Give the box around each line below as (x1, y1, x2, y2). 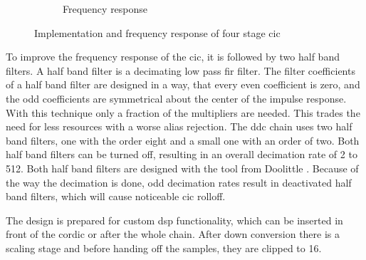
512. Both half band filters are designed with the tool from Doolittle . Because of (6, 160, 359, 175)
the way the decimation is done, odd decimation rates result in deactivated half (6, 175, 352, 189)
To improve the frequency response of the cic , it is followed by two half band (6, 49, 340, 64)
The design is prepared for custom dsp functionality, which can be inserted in (6, 212, 343, 227)
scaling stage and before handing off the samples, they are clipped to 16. (6, 240, 322, 255)
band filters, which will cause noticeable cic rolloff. (6, 189, 226, 204)
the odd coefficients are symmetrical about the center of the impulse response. (6, 90, 347, 105)
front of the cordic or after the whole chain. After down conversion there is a (6, 227, 340, 241)
